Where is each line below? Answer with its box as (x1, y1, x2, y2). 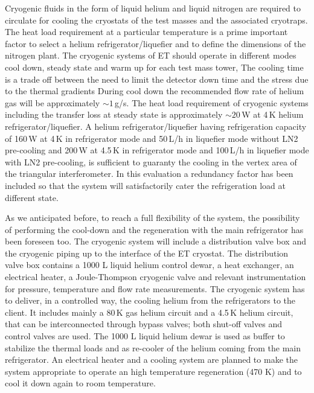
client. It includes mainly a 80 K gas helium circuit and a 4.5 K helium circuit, (5, 305, 293, 318)
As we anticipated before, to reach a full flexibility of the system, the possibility (5, 211, 300, 224)
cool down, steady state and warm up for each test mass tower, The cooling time (5, 60, 304, 73)
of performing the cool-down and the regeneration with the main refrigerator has (5, 223, 304, 235)
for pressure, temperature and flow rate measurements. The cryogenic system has (5, 282, 305, 295)
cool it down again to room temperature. (5, 377, 156, 389)
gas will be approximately (5, 96, 100, 109)
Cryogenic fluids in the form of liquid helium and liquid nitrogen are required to (5, 2, 301, 14)
